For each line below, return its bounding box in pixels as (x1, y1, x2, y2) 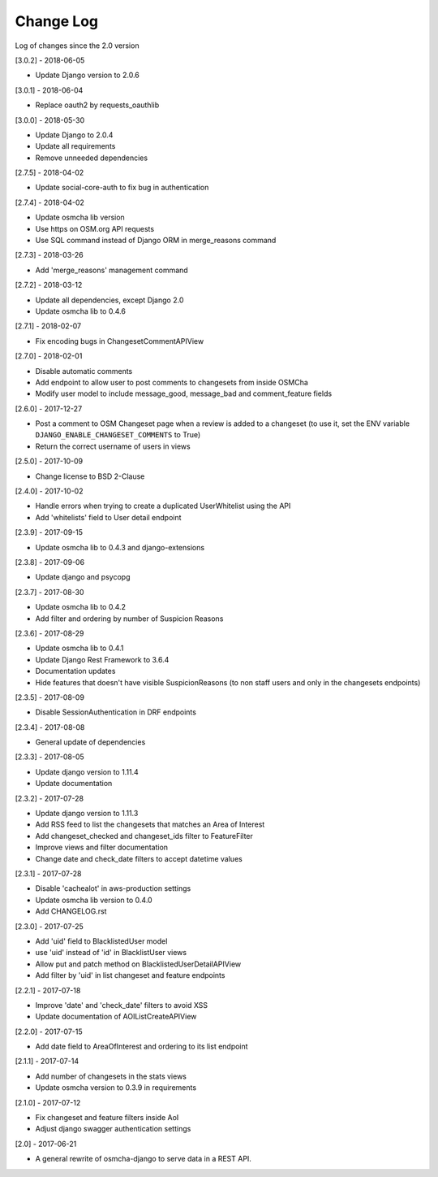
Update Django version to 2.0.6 (35, 70, 140, 80)
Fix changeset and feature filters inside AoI (35, 1113, 179, 1123)
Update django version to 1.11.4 (35, 767, 140, 776)
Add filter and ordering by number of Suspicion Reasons (35, 614, 224, 623)
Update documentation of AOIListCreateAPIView (35, 1012, 197, 1022)
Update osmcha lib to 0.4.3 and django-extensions (35, 542, 205, 552)
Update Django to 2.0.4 (35, 130, 114, 140)
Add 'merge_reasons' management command (35, 265, 188, 275)
